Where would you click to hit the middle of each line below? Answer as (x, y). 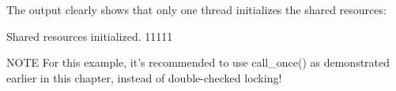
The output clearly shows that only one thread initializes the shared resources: (196, 9)
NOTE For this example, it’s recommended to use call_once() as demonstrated (198, 62)
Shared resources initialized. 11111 (90, 36)
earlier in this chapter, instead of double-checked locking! (144, 77)
